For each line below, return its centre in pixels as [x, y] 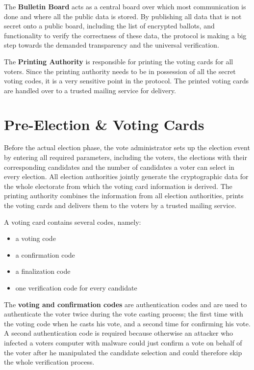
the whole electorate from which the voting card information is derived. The [118, 186]
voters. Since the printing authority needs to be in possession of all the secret [120, 71]
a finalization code [43, 271]
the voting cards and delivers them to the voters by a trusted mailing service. [120, 205]
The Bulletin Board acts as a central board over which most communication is [125, 6]
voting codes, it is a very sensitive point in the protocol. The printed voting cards [127, 81]
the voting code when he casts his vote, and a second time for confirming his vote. [127, 323]
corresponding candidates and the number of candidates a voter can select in [119, 167]
